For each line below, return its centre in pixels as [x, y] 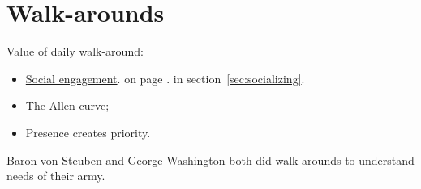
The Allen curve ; [67, 105]
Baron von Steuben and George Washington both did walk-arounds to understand [210, 160]
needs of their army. [56, 176]
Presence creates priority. [88, 132]
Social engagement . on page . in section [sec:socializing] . [165, 78]
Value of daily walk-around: [75, 51]
